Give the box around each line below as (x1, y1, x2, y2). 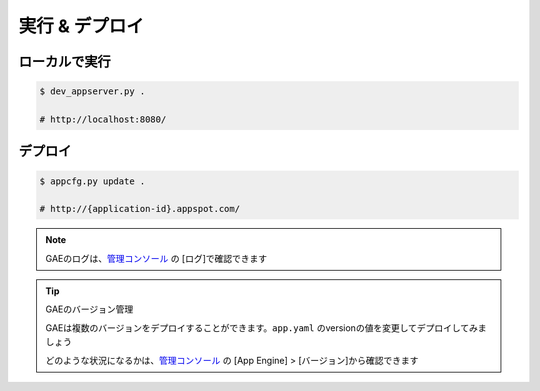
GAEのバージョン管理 (45, 303, 134, 315)
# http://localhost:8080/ (39, 113, 167, 125)
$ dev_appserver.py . (39, 86, 146, 97)
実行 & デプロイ (18, 15, 145, 37)
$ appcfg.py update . (39, 175, 146, 187)
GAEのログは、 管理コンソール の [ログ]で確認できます (45, 252, 268, 264)
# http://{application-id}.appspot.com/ (39, 203, 240, 215)
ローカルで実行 (18, 53, 111, 70)
